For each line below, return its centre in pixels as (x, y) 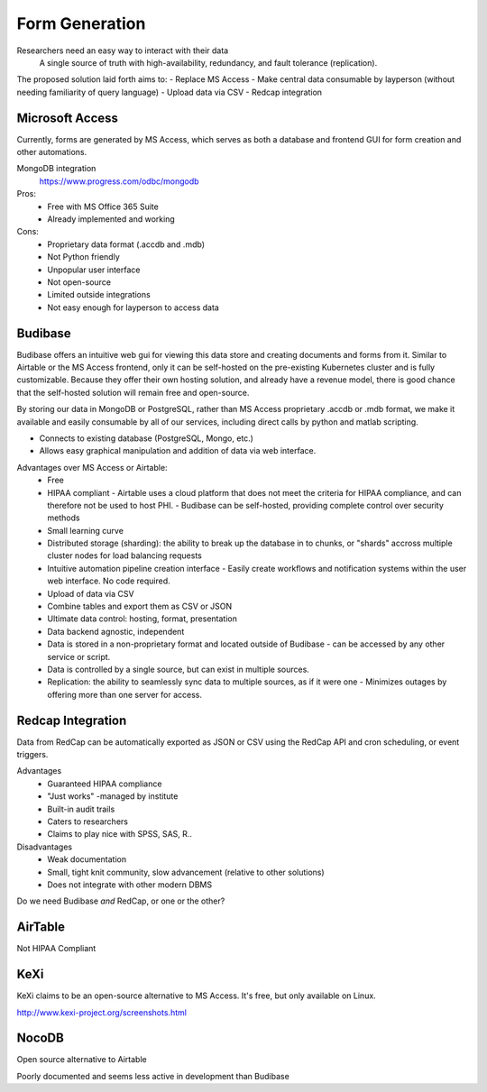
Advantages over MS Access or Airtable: (92, 467)
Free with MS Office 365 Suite (103, 206)
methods (64, 518)
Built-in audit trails (81, 809)
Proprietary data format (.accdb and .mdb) (126, 244)
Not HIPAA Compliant (56, 949)
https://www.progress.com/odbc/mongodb (119, 181)
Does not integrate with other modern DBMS (129, 885)
